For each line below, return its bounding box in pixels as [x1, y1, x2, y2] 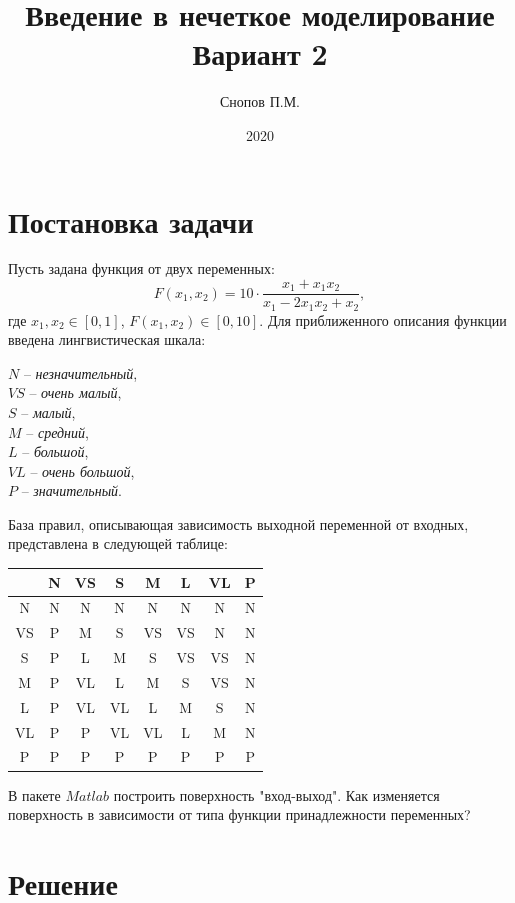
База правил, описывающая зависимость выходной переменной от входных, [8, 513, 469, 534]
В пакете [8, 784, 61, 805]
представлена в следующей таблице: [8, 533, 228, 554]
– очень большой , [30, 460, 135, 481]
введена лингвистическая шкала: [8, 329, 206, 350]
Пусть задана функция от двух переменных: [8, 258, 275, 279]
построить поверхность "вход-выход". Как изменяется [113, 784, 440, 805]
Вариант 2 [192, 33, 328, 74]
